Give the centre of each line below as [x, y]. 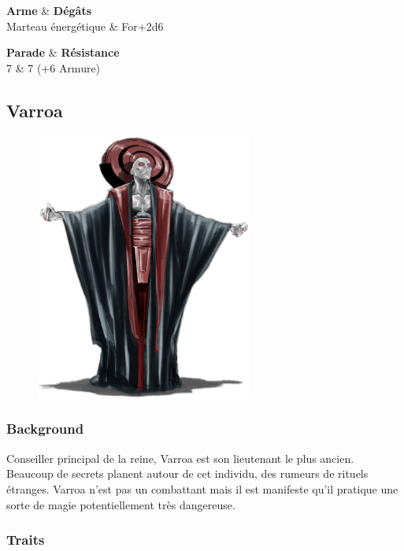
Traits [26, 540]
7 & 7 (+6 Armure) [54, 67]
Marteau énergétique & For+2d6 [85, 26]
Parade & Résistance [63, 52]
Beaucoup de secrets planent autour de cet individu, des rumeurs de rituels [187, 473]
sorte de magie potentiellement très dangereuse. [121, 504]
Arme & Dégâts [49, 10]
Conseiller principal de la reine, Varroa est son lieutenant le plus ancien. [180, 458]
